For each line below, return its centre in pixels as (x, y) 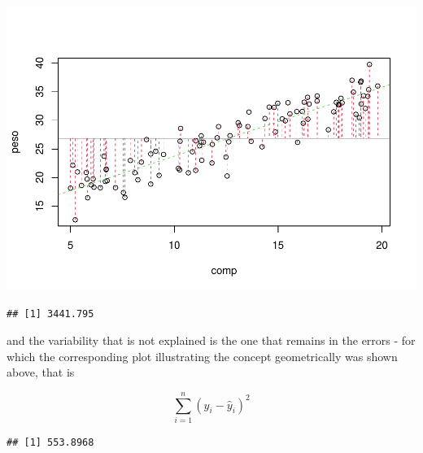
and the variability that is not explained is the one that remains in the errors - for (211, 340)
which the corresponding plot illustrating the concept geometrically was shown (202, 356)
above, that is (41, 372)
